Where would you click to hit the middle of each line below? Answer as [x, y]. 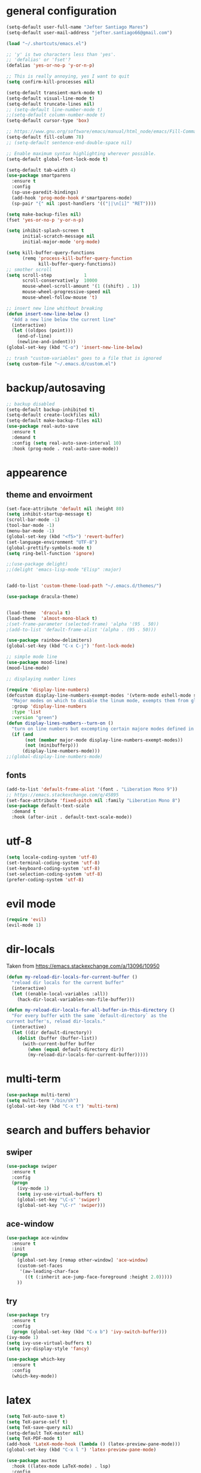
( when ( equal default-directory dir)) [76, 1049]
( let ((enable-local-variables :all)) [60, 994]
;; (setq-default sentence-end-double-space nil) [69, 142]
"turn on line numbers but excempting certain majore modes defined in [103, 729]
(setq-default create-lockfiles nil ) [53, 415]
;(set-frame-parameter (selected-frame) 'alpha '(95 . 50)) [83, 624]
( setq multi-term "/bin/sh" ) [42, 1101]
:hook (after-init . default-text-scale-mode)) [72, 817]
